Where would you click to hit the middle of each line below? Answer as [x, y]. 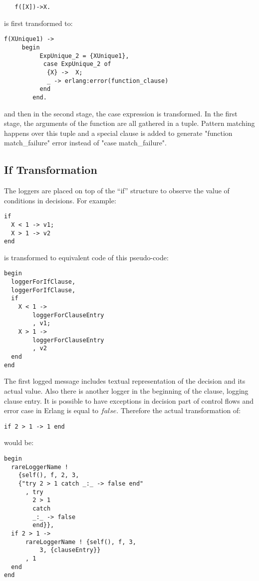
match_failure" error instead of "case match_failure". [86, 143]
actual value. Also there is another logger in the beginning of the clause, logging [126, 390]
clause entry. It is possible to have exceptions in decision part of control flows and [129, 400]
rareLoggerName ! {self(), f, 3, [81, 542]
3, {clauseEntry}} [70, 550]
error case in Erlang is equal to [51, 410]
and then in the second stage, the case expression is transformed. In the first [121, 113]
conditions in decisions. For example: [60, 200]
